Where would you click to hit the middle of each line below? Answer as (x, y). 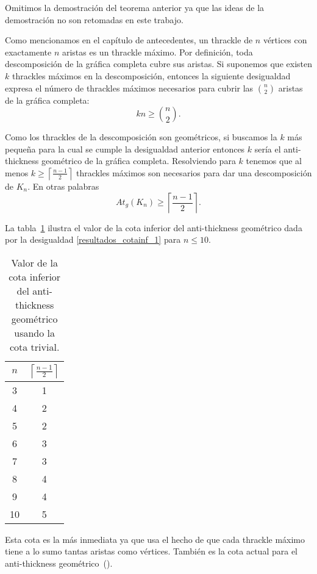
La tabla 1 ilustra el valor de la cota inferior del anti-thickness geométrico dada (154, 227)
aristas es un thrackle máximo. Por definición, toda (157, 52)
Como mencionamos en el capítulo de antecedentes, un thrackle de (129, 40)
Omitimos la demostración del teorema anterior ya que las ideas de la (135, 7)
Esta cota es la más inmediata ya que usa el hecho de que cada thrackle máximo (155, 539)
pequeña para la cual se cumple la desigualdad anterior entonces (125, 149)
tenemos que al (274, 161)
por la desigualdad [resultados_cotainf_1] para (93, 239)
